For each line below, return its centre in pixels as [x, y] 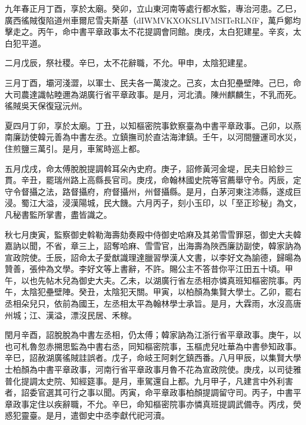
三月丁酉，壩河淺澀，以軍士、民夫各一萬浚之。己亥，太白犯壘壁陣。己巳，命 [153, 82]
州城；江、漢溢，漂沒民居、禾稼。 [71, 315]
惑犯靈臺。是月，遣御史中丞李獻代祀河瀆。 [87, 415]
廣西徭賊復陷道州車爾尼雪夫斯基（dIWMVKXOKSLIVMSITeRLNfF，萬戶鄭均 [153, 20]
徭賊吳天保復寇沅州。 [46, 106]
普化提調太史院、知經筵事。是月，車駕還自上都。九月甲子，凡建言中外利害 [149, 381]
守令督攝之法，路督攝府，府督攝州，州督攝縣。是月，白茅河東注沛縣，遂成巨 [153, 191]
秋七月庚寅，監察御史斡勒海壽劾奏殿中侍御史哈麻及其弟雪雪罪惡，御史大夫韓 [153, 234]
